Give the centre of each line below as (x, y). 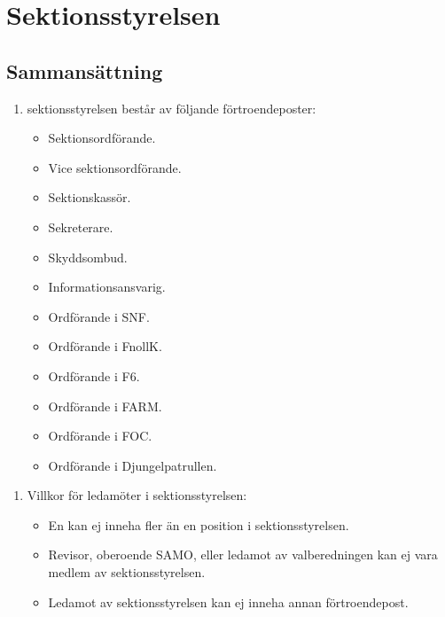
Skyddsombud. (88, 257)
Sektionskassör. (90, 197)
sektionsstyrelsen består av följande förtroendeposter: (172, 108)
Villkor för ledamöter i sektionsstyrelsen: (137, 495)
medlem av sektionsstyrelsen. (127, 572)
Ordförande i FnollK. (105, 346)
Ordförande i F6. (94, 375)
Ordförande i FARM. (105, 406)
